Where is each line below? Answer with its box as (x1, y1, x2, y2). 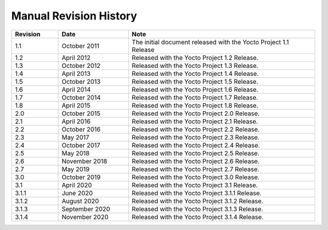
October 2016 (61, 125, 101, 134)
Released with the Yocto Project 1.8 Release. (131, 101, 259, 109)
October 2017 (61, 141, 100, 149)
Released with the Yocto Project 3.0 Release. (131, 173, 260, 181)
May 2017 (61, 133, 89, 141)
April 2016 (61, 117, 91, 126)
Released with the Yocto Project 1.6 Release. (131, 85, 259, 93)
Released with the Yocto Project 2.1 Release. (131, 117, 258, 126)
